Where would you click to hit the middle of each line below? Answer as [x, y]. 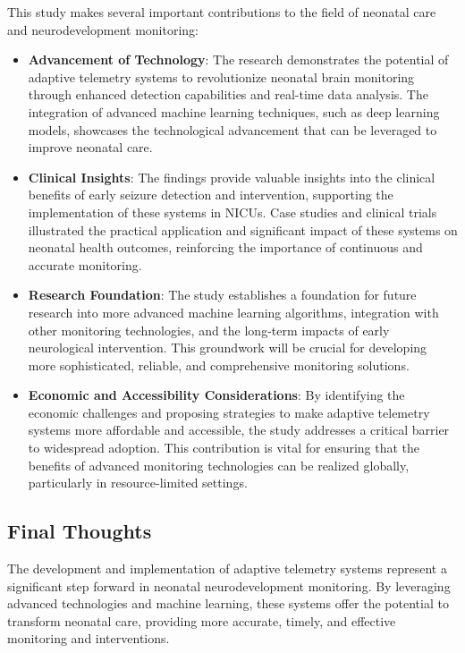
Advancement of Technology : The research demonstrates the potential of [238, 59]
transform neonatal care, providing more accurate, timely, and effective [202, 620]
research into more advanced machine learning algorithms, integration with [233, 312]
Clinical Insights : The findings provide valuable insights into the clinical [232, 177]
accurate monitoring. [85, 264]
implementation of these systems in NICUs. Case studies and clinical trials [232, 212]
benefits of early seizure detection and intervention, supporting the [211, 195]
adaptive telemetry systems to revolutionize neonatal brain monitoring [221, 76]
